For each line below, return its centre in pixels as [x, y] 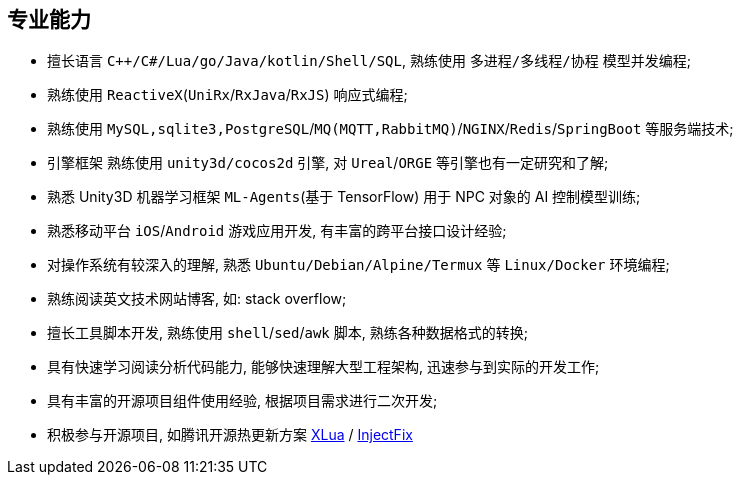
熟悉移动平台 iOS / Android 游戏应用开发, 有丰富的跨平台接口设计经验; [277, 231]
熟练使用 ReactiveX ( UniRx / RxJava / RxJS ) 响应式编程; [227, 95]
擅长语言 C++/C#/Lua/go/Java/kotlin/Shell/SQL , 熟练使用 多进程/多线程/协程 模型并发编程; [369, 61]
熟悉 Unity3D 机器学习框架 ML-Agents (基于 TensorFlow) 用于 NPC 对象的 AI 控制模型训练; [344, 197]
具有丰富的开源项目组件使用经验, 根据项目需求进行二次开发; [242, 401]
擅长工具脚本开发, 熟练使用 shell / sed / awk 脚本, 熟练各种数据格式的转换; [287, 333]
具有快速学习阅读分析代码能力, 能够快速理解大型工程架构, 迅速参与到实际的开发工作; [323, 367]
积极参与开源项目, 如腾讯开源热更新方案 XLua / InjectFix [230, 435]
